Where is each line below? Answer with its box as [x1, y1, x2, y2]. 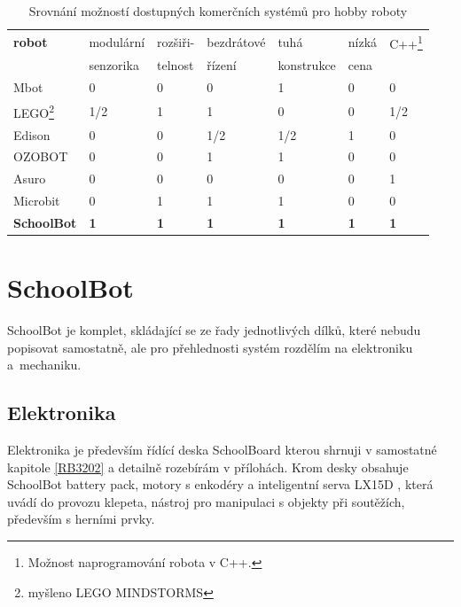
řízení [207, 56, 237, 74]
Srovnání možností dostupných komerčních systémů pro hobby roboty [28, 2, 408, 19]
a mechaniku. [7, 355, 82, 374]
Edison [13, 125, 51, 144]
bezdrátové [207, 32, 266, 51]
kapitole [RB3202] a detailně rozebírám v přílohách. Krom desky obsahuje [7, 457, 409, 476]
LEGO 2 [13, 101, 55, 121]
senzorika [89, 56, 139, 74]
